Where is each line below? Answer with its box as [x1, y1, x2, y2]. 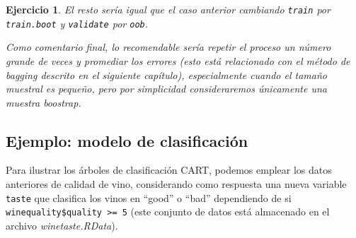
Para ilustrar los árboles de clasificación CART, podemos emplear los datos [6, 162, 332, 177]
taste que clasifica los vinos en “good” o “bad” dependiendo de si [6, 190, 292, 205]
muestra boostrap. [6, 95, 81, 109]
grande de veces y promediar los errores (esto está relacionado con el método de [6, 53, 350, 68]
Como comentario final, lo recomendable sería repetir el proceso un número [6, 40, 331, 54]
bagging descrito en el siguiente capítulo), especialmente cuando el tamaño [6, 67, 327, 82]
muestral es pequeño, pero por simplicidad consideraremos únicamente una [6, 81, 327, 96]
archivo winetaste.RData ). [6, 218, 118, 232]
